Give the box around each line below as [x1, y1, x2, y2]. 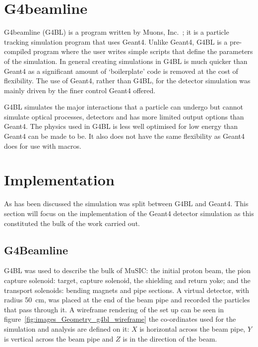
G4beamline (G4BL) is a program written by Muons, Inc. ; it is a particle [4, 27, 229, 37]
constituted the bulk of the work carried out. [4, 218, 140, 228]
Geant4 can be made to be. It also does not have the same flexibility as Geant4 [4, 131, 245, 141]
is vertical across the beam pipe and [4, 333, 114, 344]
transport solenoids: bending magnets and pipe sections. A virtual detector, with [4, 285, 250, 295]
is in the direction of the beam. [123, 333, 217, 344]
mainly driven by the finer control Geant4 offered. [4, 85, 156, 95]
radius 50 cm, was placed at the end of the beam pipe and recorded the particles [4, 294, 250, 305]
